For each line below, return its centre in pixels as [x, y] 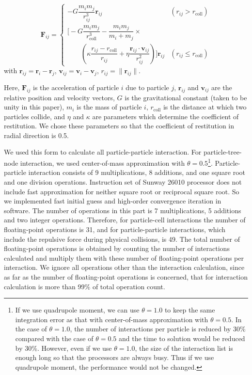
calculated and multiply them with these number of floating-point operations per [124, 258]
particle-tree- [222, 151]
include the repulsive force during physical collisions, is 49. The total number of [122, 239]
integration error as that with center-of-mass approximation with [112, 319]
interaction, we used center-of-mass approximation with [102, 163]
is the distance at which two [205, 107]
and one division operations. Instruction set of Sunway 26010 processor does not [123, 182]
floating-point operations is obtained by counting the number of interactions [117, 248]
